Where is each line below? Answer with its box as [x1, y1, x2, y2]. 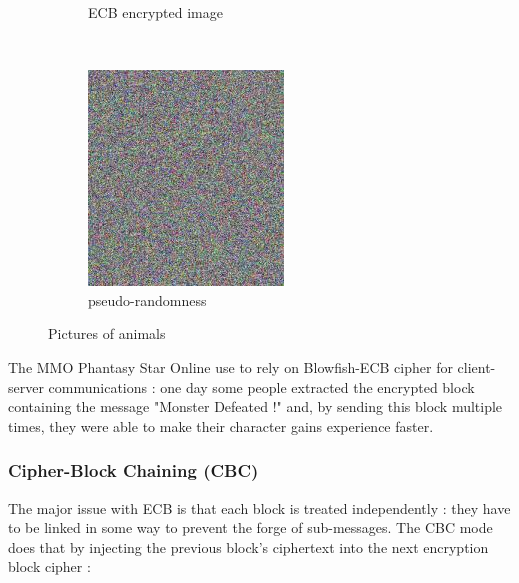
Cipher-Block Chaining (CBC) [8, 458, 259, 483]
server [8, 376, 44, 397]
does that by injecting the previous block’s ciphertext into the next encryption [8, 536, 489, 557]
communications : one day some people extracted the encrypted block [48, 376, 475, 397]
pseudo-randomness [88, 289, 207, 310]
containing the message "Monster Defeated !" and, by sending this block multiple [8, 396, 503, 417]
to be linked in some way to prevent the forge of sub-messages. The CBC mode [8, 517, 493, 538]
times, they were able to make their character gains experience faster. [8, 415, 434, 436]
